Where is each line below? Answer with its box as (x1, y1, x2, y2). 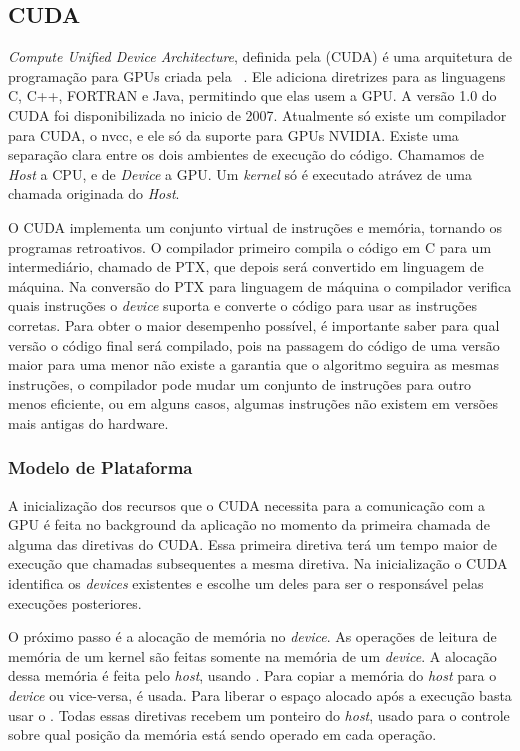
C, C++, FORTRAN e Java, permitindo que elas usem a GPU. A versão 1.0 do (8, 85, 497, 106)
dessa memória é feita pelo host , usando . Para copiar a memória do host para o (8, 665, 497, 686)
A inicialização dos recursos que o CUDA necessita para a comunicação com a (8, 494, 485, 515)
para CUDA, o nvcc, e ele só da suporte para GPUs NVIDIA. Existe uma (8, 124, 459, 145)
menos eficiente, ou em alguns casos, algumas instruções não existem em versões (8, 393, 498, 414)
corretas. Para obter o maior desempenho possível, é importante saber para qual (8, 314, 500, 335)
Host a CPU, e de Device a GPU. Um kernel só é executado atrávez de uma (8, 163, 473, 184)
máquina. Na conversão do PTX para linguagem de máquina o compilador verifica (8, 275, 512, 296)
